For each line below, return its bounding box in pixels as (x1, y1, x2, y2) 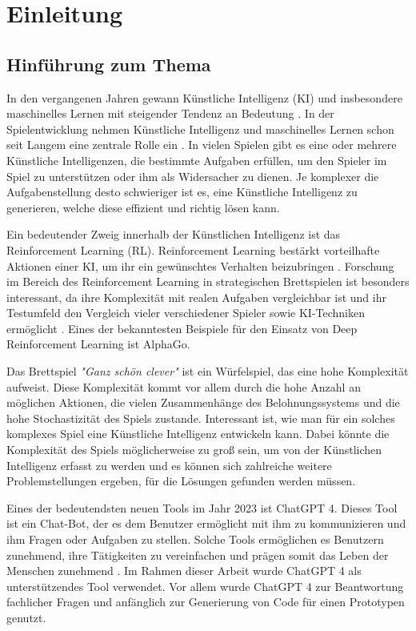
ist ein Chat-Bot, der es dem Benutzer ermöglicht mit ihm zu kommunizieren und (6, 515, 406, 532)
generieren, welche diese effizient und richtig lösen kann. (6, 199, 280, 215)
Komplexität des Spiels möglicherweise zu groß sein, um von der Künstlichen (6, 441, 382, 458)
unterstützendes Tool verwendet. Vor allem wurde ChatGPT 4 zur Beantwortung (6, 577, 404, 594)
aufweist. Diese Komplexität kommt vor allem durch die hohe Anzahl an (6, 378, 361, 395)
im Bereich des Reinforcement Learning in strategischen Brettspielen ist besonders (6, 273, 410, 290)
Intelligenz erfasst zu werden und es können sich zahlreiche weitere (6, 456, 332, 473)
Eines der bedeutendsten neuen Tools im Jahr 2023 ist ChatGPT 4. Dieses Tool (6, 499, 398, 516)
